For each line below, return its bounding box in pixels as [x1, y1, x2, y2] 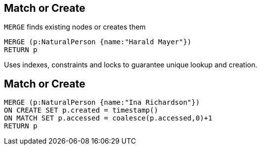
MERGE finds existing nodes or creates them [4, 23, 146, 31]
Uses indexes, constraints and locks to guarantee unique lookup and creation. [4, 60, 258, 69]
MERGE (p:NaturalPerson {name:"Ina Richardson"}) [4, 98, 200, 107]
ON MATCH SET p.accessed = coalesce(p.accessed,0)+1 [4, 114, 213, 122]
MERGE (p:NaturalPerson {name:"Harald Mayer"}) [4, 38, 192, 46]
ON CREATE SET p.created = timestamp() [4, 106, 158, 115]
